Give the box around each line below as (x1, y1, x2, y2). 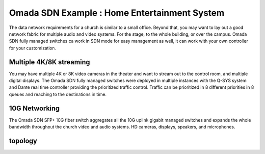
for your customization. (9, 45, 56, 51)
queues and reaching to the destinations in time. (9, 91, 107, 97)
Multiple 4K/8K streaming (9, 58, 90, 66)
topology (9, 136, 37, 145)
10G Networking (9, 104, 60, 112)
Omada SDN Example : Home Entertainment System (9, 7, 225, 18)
